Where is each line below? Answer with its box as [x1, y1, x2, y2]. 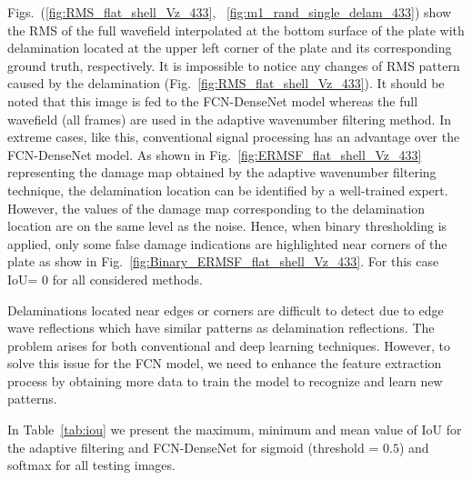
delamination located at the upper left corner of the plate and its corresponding [7, 38, 452, 57]
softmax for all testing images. [7, 455, 176, 475]
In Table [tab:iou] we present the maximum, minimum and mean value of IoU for [7, 420, 462, 439]
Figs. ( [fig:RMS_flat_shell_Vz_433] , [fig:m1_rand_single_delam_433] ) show [7, 3, 452, 21]
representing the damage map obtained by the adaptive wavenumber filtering [7, 163, 437, 182]
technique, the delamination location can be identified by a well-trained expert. [7, 180, 448, 199]
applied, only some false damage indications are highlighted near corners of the [7, 234, 447, 253]
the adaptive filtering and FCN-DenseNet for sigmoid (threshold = [7, 437, 379, 456]
